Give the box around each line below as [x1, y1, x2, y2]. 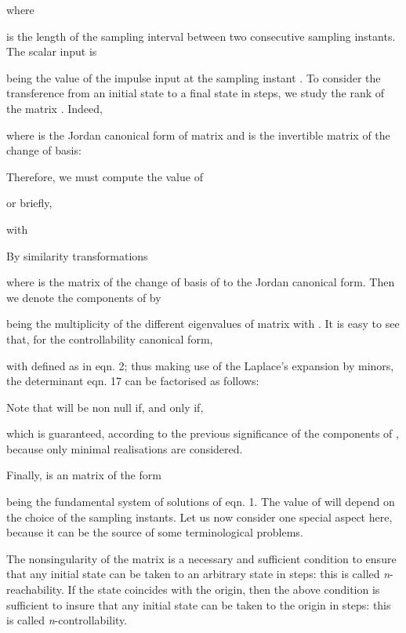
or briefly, [6, 195, 53, 211]
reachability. [6, 581, 64, 598]
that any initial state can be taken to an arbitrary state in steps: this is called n [6, 566, 390, 582]
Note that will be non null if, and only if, [6, 398, 204, 415]
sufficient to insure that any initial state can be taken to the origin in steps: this [6, 596, 391, 613]
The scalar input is [6, 43, 97, 60]
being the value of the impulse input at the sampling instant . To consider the [6, 69, 381, 85]
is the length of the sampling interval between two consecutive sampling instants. [6, 27, 396, 44]
